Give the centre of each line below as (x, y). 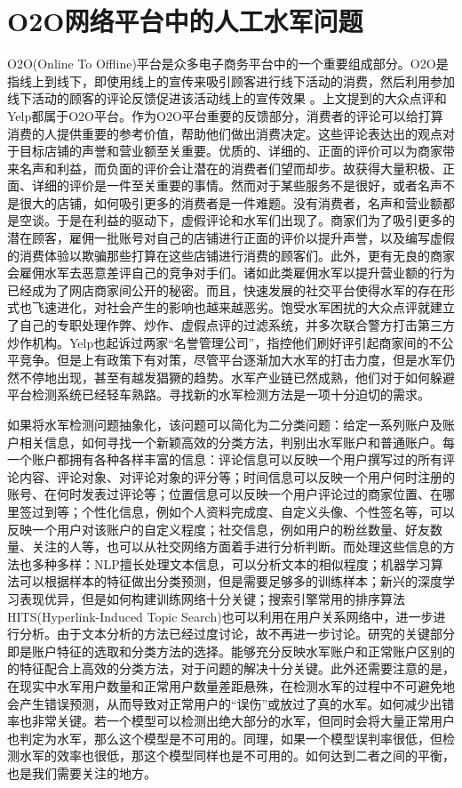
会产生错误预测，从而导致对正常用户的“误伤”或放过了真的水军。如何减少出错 (231, 703)
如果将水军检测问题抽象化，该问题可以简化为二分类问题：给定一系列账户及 (225, 424)
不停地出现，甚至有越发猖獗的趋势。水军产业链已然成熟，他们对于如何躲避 (237, 377)
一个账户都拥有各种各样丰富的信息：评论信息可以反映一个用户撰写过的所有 (225, 459)
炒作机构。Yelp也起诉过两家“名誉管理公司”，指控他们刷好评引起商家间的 (218, 342)
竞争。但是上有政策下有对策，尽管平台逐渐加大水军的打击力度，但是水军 (231, 360)
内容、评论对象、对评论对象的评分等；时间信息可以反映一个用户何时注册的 (237, 476)
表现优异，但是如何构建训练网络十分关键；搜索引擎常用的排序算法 (212, 598)
